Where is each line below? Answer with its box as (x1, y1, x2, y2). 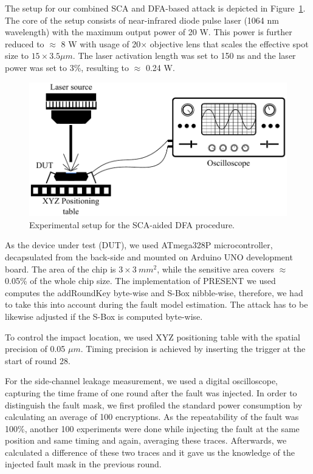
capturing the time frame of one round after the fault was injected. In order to (5, 386, 297, 399)
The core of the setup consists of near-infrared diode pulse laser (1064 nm (5, 13, 279, 26)
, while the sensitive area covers (157, 262, 274, 275)
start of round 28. (5, 354, 71, 367)
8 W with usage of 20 (61, 37, 141, 50)
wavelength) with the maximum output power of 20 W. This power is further (5, 25, 292, 38)
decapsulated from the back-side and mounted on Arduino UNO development (5, 250, 293, 263)
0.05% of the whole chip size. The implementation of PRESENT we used (5, 274, 276, 287)
